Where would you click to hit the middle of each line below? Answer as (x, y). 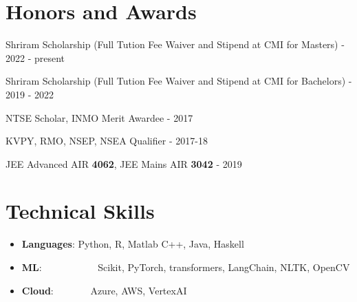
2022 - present (35, 57)
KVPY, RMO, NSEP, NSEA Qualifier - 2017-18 (107, 141)
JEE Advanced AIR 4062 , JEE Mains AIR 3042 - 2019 (124, 163)
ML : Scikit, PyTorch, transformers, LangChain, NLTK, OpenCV (186, 267)
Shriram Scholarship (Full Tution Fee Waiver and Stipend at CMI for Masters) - (175, 44)
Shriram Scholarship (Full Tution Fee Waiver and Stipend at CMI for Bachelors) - (179, 81)
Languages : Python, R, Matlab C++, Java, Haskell (133, 244)
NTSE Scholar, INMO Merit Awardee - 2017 (99, 117)
